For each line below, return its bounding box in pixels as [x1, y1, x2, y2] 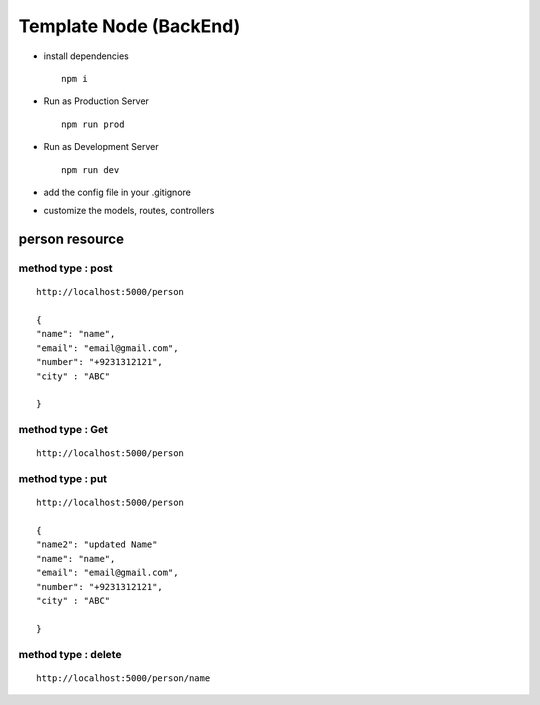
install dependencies [43, 50, 129, 62]
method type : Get [18, 423, 109, 437]
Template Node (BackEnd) [18, 15, 241, 37]
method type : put [18, 472, 108, 486]
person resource [18, 231, 125, 248]
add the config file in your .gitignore [43, 186, 192, 198]
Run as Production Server [43, 95, 150, 107]
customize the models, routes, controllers [43, 205, 215, 217]
